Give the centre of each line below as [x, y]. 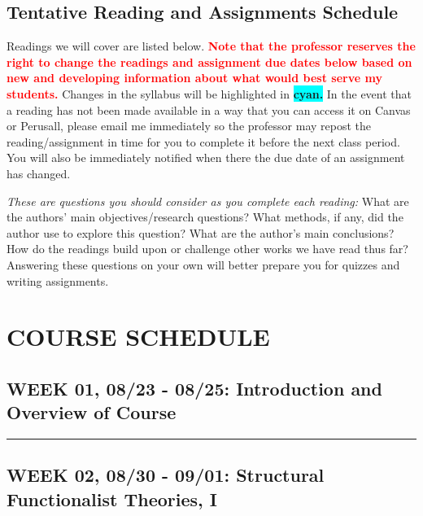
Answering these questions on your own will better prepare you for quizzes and [203, 264]
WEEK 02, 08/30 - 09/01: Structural [166, 475]
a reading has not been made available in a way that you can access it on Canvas [209, 109]
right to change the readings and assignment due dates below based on [209, 61]
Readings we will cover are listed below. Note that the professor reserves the [211, 46]
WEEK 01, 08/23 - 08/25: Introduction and [194, 388]
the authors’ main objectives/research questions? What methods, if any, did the [205, 217]
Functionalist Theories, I [112, 499]
